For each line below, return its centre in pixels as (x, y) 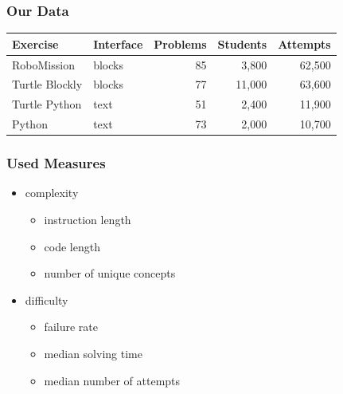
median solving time (93, 353)
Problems (180, 43)
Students (242, 43)
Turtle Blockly (47, 84)
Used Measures (56, 163)
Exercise (35, 43)
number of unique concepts (110, 273)
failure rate (71, 327)
